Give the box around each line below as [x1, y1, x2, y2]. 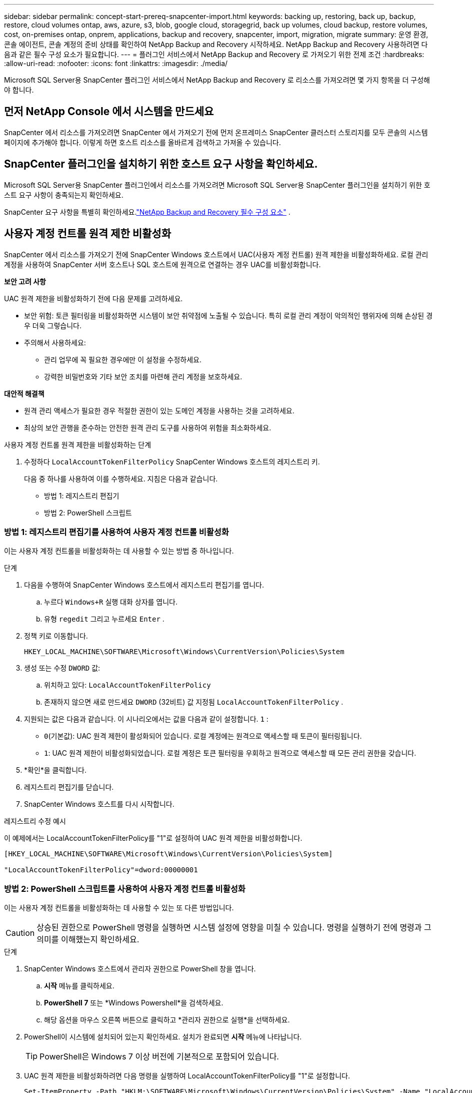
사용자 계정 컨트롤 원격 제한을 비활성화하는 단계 [4, 440, 151, 449]
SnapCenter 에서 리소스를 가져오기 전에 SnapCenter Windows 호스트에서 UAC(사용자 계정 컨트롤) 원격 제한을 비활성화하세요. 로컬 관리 [4, 250, 428, 259]
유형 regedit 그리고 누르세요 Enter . [44, 615, 164, 624]
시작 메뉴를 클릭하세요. [44, 981, 114, 990]
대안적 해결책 [4, 389, 44, 398]
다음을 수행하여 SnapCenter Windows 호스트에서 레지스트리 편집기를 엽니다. [24, 581, 264, 590]
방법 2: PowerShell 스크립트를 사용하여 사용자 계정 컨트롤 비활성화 [4, 883, 245, 894]
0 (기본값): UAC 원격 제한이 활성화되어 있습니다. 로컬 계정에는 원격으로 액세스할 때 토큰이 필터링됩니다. [44, 732, 362, 741]
